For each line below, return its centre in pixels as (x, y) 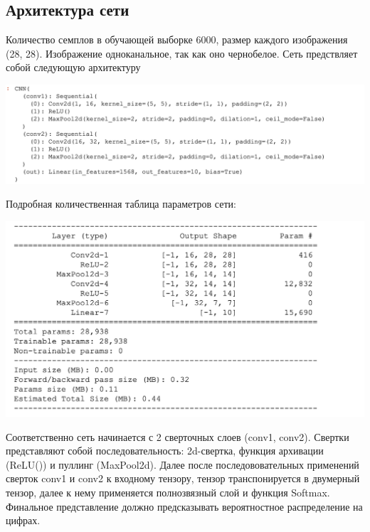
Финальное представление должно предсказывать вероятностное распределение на (184, 506)
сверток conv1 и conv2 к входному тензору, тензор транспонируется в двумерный (183, 478)
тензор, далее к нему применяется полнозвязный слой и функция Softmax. (168, 493)
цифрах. (23, 520)
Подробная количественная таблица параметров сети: (121, 204)
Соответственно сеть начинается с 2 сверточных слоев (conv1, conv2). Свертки (178, 436)
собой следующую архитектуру (73, 67)
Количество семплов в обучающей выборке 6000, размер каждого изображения (177, 39)
